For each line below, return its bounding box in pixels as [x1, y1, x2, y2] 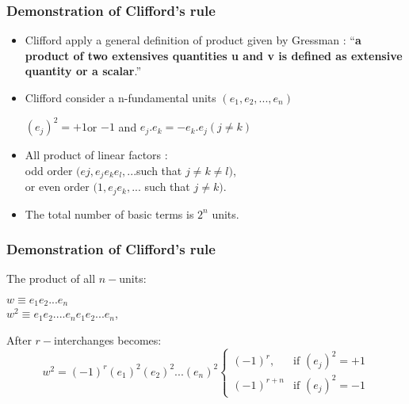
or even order [25, 178, 90, 195]
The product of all [6, 270, 96, 287]
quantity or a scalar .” [25, 63, 142, 79]
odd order [25, 162, 73, 178]
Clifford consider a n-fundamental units [25, 90, 216, 105]
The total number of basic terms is [25, 205, 194, 222]
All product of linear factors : [25, 147, 168, 163]
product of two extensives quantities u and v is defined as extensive [25, 47, 403, 63]
